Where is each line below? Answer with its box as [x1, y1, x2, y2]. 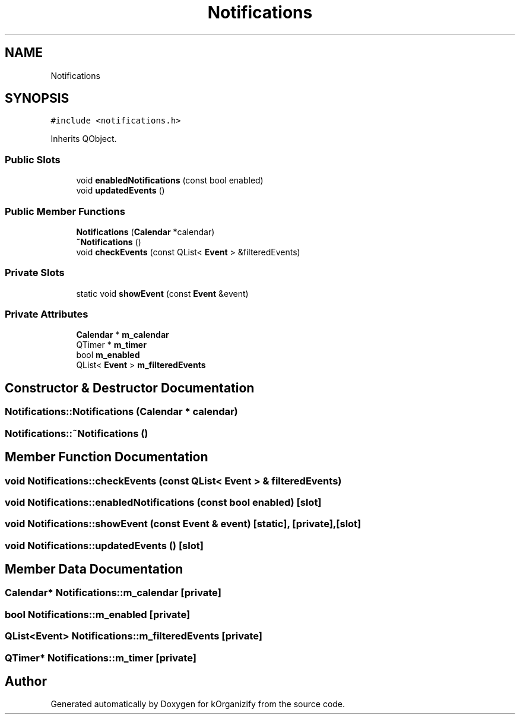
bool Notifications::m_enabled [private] [5, 608, 191, 620]
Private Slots [5, 267, 65, 279]
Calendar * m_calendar [76, 330, 169, 340]
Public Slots [5, 153, 61, 166]
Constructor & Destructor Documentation [5, 380, 255, 395]
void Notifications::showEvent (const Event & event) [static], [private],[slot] [5, 518, 362, 530]
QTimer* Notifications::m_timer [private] [5, 651, 196, 664]
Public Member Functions [5, 205, 125, 217]
